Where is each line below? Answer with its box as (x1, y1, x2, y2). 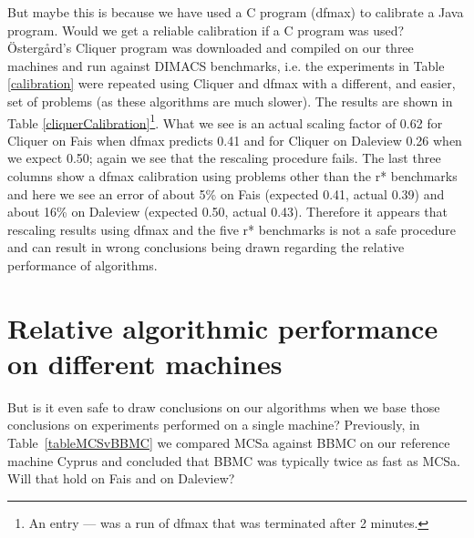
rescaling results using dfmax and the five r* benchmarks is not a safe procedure (7, 219, 456, 239)
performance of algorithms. (7, 255, 158, 274)
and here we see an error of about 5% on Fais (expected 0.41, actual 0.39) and (7, 184, 445, 203)
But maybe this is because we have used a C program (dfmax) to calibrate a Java (7, 3, 464, 21)
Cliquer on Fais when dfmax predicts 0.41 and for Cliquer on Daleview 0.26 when (7, 130, 462, 149)
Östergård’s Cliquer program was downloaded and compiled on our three (7, 38, 414, 57)
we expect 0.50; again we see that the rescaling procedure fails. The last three (7, 148, 441, 167)
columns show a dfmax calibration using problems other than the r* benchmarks (7, 167, 458, 185)
